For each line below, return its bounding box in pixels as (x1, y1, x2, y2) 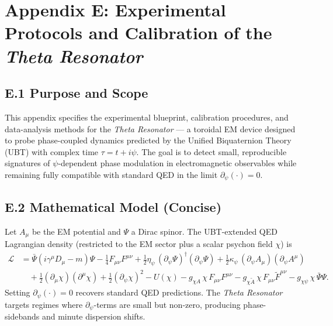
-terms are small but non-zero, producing (93, 298, 241, 310)
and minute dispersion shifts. (41, 310, 145, 322)
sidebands (5, 310, 40, 322)
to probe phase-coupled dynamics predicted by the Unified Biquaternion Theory (5, 134, 292, 146)
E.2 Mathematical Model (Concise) (5, 197, 222, 215)
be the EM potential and (32, 225, 121, 237)
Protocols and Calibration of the (5, 20, 272, 44)
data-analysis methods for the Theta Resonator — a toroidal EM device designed (5, 122, 296, 135)
